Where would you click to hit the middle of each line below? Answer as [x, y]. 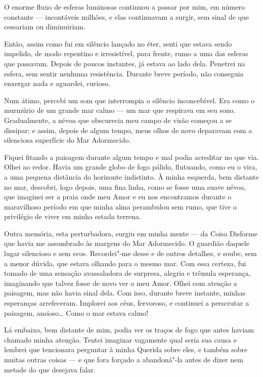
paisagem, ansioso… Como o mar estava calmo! [76, 312]
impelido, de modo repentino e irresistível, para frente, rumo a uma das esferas [126, 53]
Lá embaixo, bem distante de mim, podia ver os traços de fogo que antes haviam [129, 330]
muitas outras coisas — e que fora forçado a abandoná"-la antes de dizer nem [124, 359]
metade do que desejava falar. [50, 369]
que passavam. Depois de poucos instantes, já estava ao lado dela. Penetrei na [125, 63]
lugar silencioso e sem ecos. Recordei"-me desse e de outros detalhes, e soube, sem [130, 253]
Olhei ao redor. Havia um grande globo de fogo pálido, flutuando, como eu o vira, [131, 167]
